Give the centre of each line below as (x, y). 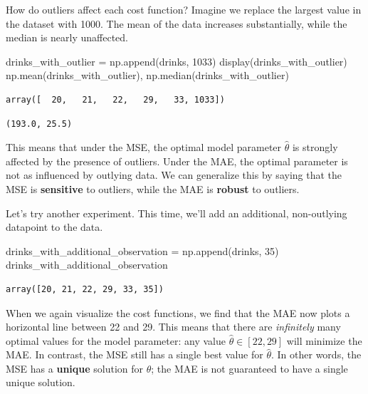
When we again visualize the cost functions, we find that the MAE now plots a (178, 312)
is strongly (315, 147)
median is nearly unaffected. (67, 37)
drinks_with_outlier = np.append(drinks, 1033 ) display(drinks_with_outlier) (177, 61)
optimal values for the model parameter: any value (116, 340)
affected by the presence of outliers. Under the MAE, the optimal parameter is (177, 161)
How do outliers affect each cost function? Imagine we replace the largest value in (184, 9)
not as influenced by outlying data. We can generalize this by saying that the (174, 175)
